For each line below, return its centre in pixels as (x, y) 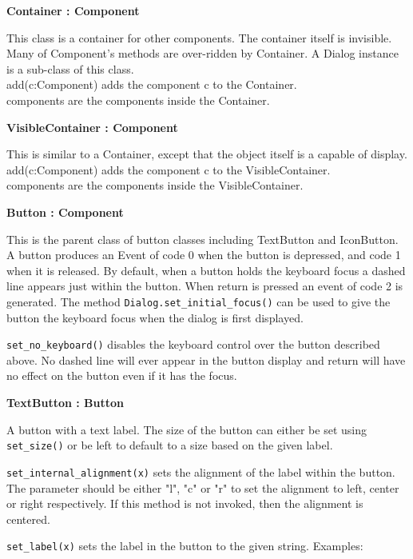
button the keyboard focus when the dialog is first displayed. (155, 317)
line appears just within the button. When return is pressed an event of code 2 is (205, 286)
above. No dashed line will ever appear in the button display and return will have (206, 359)
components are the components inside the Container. (138, 100)
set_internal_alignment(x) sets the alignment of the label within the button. (201, 471)
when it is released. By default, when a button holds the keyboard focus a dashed (206, 270)
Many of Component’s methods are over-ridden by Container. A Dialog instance (203, 53)
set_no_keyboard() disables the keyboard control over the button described (193, 344)
